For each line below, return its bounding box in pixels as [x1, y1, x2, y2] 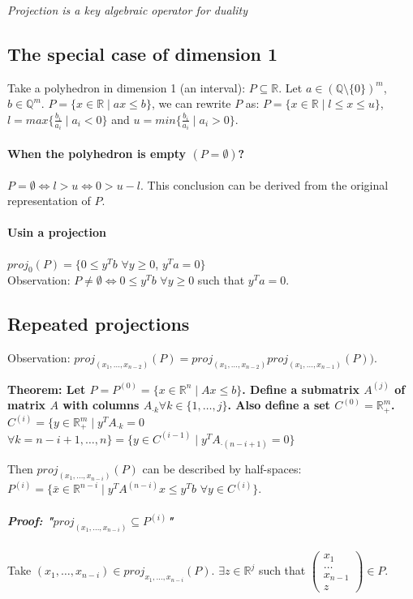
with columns [62, 396, 140, 413]
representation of [7, 192, 91, 209]
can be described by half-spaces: [142, 460, 302, 477]
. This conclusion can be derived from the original [140, 176, 389, 193]
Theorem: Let [7, 380, 86, 397]
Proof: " [7, 512, 54, 529]
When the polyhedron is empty [7, 145, 187, 162]
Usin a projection [7, 224, 106, 241]
